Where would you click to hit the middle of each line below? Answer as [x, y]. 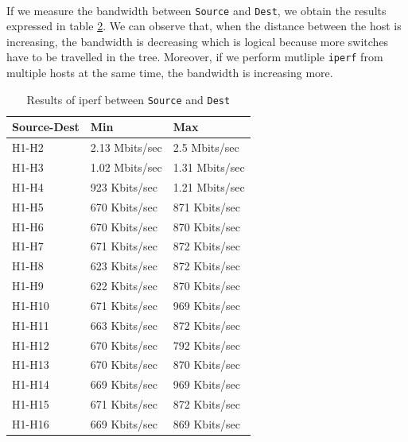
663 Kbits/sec [124, 325]
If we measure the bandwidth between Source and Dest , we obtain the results [196, 10]
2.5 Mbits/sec [206, 147]
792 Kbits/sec [206, 345]
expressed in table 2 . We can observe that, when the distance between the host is [204, 26]
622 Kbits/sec [124, 286]
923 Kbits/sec [124, 186]
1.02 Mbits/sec [126, 167]
